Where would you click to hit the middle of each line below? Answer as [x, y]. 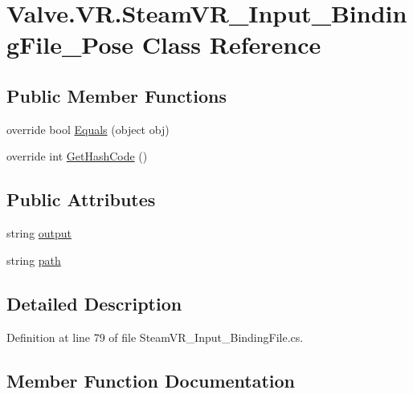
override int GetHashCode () [77, 156]
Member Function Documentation [151, 380]
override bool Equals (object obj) [88, 129]
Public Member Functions [117, 95]
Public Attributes [81, 199]
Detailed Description [94, 303]
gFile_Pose [70, 45]
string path [34, 260]
